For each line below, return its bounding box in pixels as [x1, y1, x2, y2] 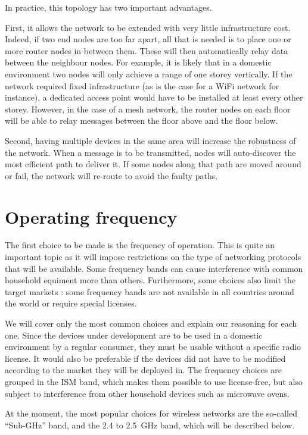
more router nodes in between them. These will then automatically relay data [5, 44, 288, 57]
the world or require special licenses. [5, 297, 137, 309]
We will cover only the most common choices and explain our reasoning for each [5, 317, 297, 329]
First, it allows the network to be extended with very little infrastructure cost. [5, 21, 291, 33]
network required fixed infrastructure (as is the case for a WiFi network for [5, 79, 279, 92]
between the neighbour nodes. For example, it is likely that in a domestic [5, 56, 272, 68]
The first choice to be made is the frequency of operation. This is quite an [5, 239, 275, 251]
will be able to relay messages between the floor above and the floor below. [5, 114, 278, 127]
